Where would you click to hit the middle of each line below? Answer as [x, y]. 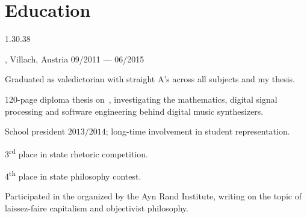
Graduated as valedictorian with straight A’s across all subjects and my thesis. [150, 79]
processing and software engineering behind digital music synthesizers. [134, 111]
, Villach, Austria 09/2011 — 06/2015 [75, 59]
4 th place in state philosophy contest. [73, 175]
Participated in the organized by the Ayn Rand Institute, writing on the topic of [153, 196]
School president [35, 131]
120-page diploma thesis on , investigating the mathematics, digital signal [141, 99]
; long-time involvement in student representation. [198, 131]
